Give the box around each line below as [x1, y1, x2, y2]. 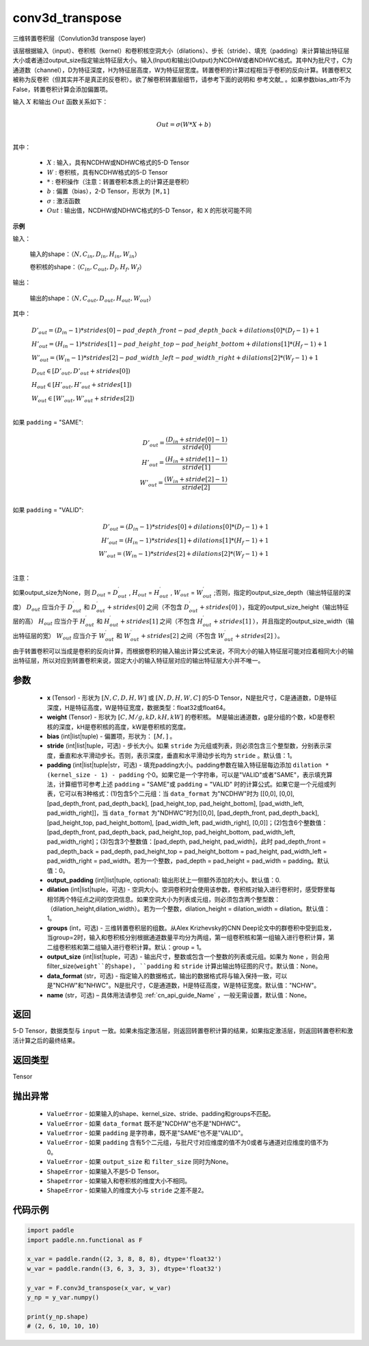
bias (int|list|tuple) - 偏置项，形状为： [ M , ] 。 [46, 733, 176, 741]
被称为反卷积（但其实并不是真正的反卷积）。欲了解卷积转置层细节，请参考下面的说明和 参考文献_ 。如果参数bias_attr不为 [12, 75, 351, 84]
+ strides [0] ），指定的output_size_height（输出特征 [199, 602, 349, 611]
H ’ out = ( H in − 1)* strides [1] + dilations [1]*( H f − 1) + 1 [101, 536, 269, 546]
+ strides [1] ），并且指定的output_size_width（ [213, 617, 348, 626]
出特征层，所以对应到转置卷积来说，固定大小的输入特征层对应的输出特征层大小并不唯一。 [12, 657, 264, 665]
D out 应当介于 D [26, 602, 73, 613]
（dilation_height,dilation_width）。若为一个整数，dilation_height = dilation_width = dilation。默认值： [46, 904, 331, 913]
